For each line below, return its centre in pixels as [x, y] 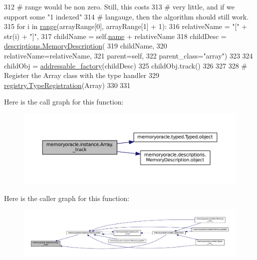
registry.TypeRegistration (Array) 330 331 [67, 85]
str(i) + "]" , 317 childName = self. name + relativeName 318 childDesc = [115, 36]
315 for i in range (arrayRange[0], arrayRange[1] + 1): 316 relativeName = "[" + [126, 26]
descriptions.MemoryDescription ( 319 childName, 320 [86, 46]
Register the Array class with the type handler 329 [82, 75]
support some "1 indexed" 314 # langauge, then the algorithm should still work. [127, 16]
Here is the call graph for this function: [64, 102]
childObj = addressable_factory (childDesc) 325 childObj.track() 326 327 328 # [126, 65]
